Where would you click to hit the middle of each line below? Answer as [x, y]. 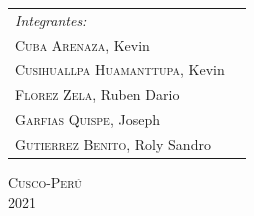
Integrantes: [51, 19]
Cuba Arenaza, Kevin [82, 44]
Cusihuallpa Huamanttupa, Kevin [120, 69]
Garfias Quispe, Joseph [87, 119]
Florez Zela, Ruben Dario [97, 94]
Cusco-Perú [45, 182]
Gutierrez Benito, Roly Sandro [113, 143]
